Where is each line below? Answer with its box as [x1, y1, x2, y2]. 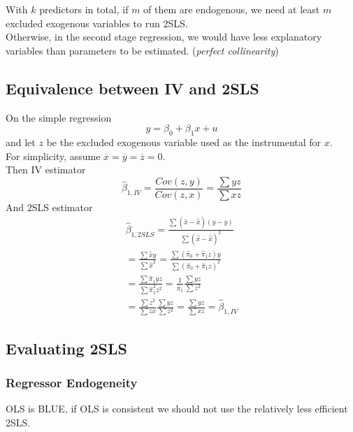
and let [6, 134, 36, 149]
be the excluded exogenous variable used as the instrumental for [46, 134, 322, 149]
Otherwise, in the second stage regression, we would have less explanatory [6, 29, 322, 44]
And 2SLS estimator [6, 199, 93, 214]
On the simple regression [6, 110, 112, 124]
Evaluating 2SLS [6, 337, 127, 359]
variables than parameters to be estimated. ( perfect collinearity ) [6, 43, 279, 57]
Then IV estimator [6, 162, 86, 177]
